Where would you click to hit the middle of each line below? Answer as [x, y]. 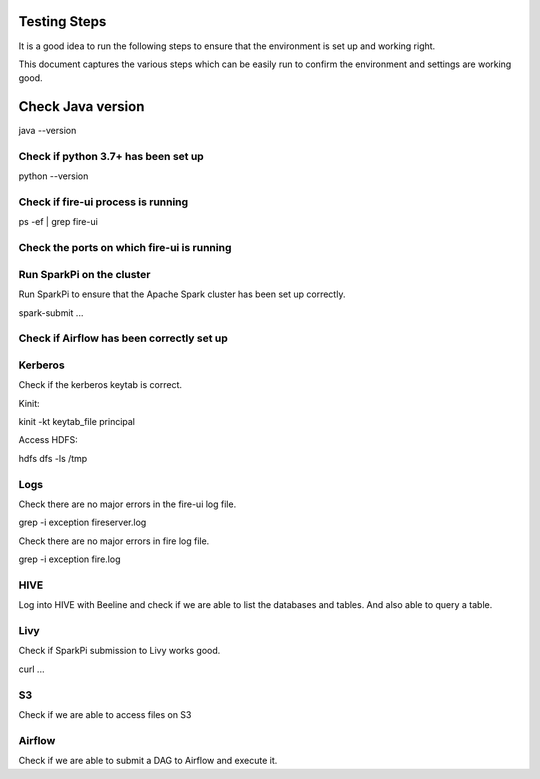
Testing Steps [62, 21]
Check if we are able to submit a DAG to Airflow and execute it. [148, 761]
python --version [53, 176]
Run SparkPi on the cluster [84, 274]
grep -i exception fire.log [69, 559]
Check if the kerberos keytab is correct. [100, 385]
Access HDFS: [48, 440]
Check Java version [81, 106]
